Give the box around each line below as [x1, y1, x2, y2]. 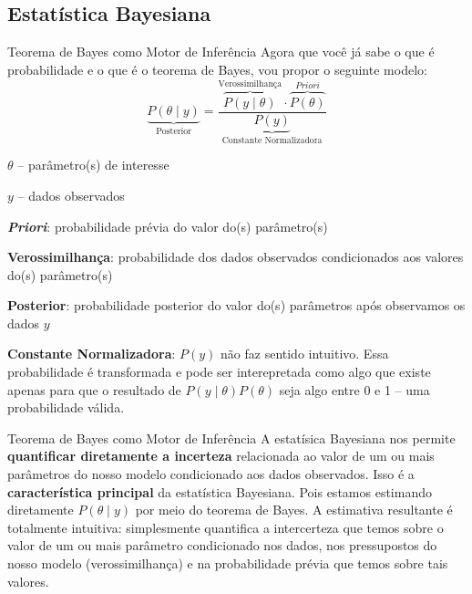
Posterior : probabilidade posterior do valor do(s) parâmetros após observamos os [7, 296, 466, 315]
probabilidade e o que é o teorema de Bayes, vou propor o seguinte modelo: [7, 59, 427, 78]
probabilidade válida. [7, 398, 125, 417]
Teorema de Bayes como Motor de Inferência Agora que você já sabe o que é [7, 42, 435, 61]
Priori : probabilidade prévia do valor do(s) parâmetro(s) [7, 216, 328, 235]
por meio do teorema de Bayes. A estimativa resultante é [135, 500, 453, 519]
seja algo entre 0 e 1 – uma [279, 380, 430, 399]
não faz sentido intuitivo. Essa [221, 344, 389, 363]
